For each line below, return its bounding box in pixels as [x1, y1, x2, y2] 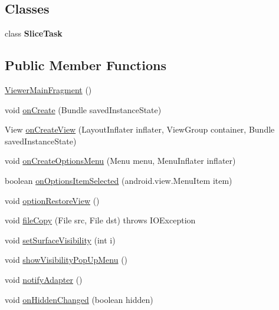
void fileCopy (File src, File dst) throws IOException [5, 214, 196, 226]
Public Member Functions [5, 56, 166, 74]
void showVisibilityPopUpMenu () [5, 253, 128, 266]
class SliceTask [5, 27, 63, 39]
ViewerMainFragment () [5, 84, 92, 95]
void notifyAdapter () [5, 273, 83, 285]
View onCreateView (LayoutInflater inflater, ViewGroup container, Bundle [5, 123, 275, 136]
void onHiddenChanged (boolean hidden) [5, 293, 153, 305]
